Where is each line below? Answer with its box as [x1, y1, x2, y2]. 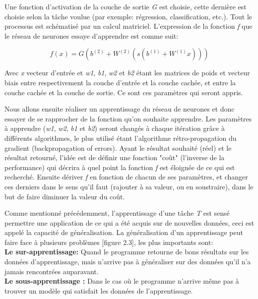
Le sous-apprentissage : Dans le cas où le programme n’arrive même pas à [4, 276, 239, 286]
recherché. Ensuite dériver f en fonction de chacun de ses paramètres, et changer [4, 172, 248, 182]
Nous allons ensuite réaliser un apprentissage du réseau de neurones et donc [4, 104, 235, 114]
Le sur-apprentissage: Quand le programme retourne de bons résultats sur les [4, 246, 249, 257]
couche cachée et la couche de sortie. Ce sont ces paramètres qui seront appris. [4, 87, 243, 97]
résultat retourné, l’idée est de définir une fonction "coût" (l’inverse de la [4, 152, 225, 163]
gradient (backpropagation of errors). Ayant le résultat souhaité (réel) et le [4, 142, 232, 153]
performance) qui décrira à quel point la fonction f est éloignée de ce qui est [4, 162, 235, 172]
